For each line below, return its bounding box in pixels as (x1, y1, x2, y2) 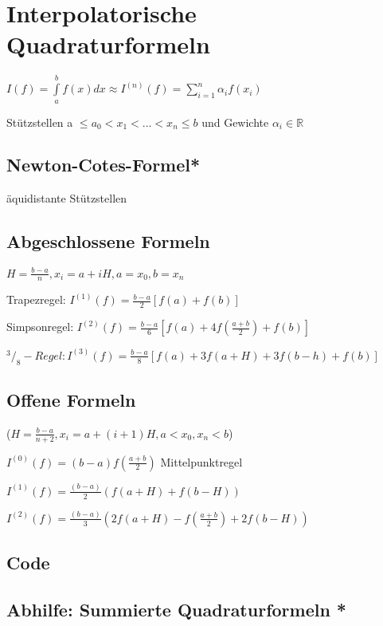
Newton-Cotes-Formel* (6, 152, 201, 177)
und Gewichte (201, 113, 269, 130)
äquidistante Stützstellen (6, 190, 127, 207)
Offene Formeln (6, 387, 136, 411)
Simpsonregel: (6, 318, 74, 335)
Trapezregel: (6, 291, 66, 308)
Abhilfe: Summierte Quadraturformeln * (6, 597, 346, 622)
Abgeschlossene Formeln (6, 229, 210, 254)
